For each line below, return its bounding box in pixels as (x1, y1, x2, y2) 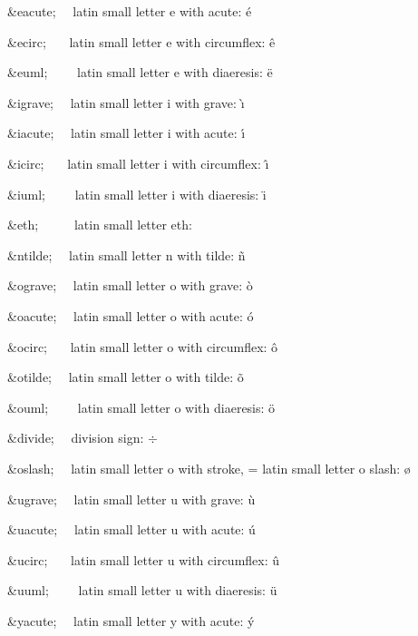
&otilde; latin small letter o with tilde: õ (7, 367, 244, 386)
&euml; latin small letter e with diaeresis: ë (7, 63, 273, 82)
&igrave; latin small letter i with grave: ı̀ (7, 93, 245, 112)
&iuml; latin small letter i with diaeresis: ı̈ (7, 184, 267, 203)
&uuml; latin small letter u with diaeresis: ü (7, 581, 277, 600)
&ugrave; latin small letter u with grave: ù (7, 489, 256, 508)
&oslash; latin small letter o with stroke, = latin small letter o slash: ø (7, 458, 411, 477)
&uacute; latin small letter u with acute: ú (7, 520, 256, 539)
